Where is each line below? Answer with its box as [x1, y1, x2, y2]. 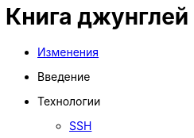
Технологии [37, 94, 101, 108]
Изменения [37, 44, 99, 59]
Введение [37, 69, 91, 83]
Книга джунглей [6, 3, 189, 30]
